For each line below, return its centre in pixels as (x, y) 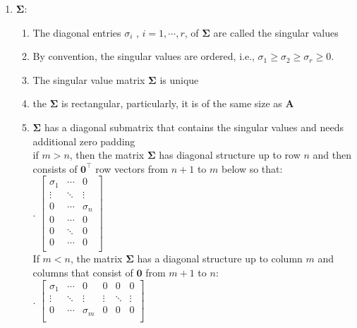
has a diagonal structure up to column (220, 259)
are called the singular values (276, 32)
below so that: (252, 168)
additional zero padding (84, 141)
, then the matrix (107, 155)
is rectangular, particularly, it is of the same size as (172, 103)
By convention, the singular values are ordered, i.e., (144, 56)
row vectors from (132, 168)
